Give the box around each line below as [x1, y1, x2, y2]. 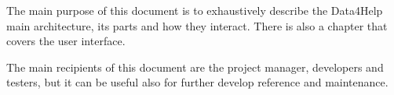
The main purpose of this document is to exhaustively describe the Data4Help [6, 2, 383, 18]
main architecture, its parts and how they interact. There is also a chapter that [6, 17, 388, 33]
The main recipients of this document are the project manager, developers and [6, 58, 384, 75]
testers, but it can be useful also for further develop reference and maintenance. [6, 74, 389, 90]
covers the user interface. [6, 33, 126, 49]
